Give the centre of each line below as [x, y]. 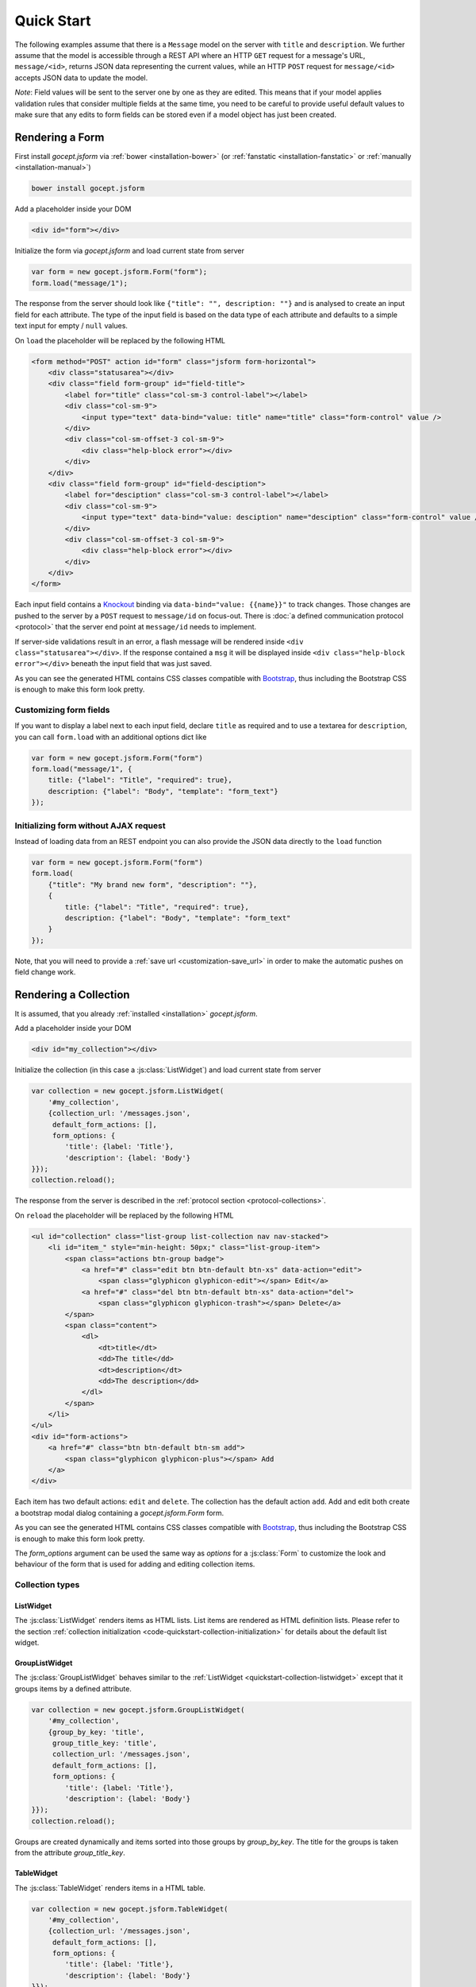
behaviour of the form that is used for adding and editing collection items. [135, 1564]
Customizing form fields [62, 710]
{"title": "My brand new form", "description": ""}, [153, 885]
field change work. [45, 972]
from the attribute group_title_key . [70, 1853]
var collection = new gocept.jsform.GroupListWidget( [138, 1710]
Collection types [47, 1585]
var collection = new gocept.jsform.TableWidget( [130, 1909]
